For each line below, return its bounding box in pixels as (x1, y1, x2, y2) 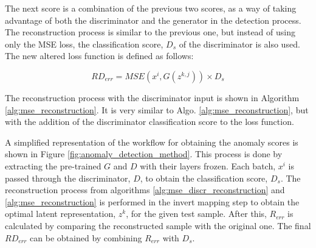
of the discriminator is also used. (179, 37, 300, 50)
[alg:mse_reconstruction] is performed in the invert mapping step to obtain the (5, 195, 300, 208)
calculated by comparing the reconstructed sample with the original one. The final (5, 219, 311, 232)
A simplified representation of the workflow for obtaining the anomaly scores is (5, 135, 298, 148)
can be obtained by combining (30, 231, 142, 244)
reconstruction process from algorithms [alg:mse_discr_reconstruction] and (5, 183, 285, 196)
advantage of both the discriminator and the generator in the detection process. (5, 13, 301, 26)
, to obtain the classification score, (140, 171, 268, 184)
